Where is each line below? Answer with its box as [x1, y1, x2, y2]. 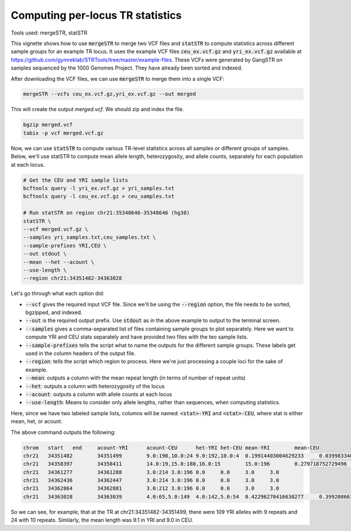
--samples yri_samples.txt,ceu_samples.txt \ [23, 234, 156, 241]
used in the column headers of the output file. [25, 350, 136, 357]
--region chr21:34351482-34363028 [23, 275, 122, 282]
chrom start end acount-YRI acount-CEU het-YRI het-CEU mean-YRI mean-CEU [23, 444, 319, 451]
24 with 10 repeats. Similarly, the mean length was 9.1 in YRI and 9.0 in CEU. [11, 516, 194, 523]
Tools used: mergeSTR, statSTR [11, 29, 88, 36]
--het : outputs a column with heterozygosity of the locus [25, 382, 165, 389]
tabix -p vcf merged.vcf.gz [23, 129, 104, 136]
